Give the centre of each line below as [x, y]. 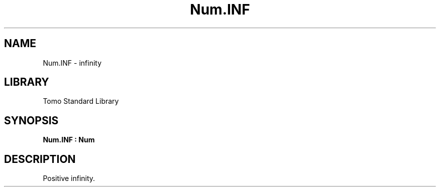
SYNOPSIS [31, 120]
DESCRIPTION [40, 159]
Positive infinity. [69, 178]
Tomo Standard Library [81, 101]
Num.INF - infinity [72, 63]
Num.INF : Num [69, 140]
